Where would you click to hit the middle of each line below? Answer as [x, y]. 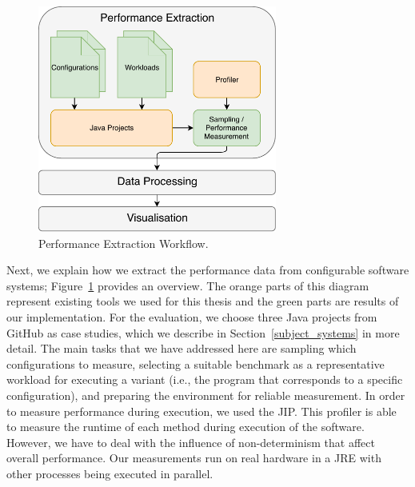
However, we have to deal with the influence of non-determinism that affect [191, 442]
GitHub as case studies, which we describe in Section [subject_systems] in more [203, 332]
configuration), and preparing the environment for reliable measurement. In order [206, 395]
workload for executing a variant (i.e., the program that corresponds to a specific [205, 379]
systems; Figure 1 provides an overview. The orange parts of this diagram [188, 285]
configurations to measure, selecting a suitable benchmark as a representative [196, 363]
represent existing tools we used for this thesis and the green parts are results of [203, 301]
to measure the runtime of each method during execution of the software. [186, 427]
